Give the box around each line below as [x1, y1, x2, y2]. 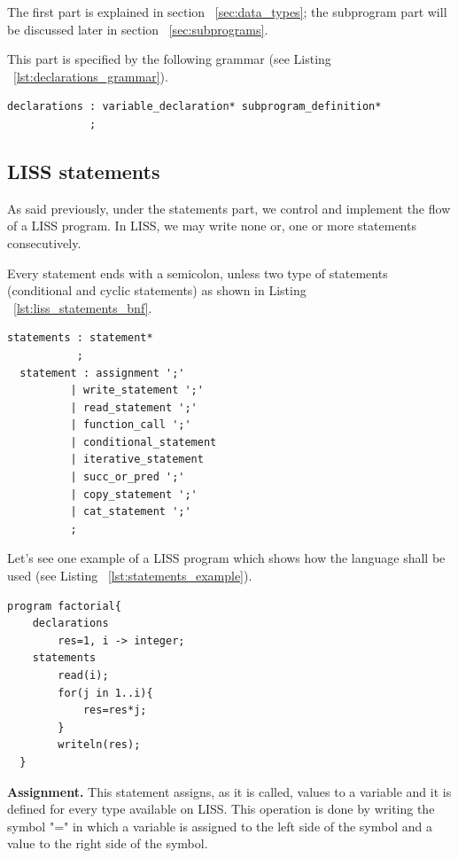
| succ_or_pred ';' [70, 471, 185, 484]
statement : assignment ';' [19, 366, 185, 379]
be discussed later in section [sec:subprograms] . [7, 19, 268, 38]
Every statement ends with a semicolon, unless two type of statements [7, 263, 388, 282]
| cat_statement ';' [70, 505, 191, 519]
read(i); [58, 669, 109, 682]
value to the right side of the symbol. [7, 834, 208, 853]
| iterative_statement [70, 453, 204, 466]
